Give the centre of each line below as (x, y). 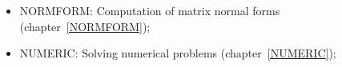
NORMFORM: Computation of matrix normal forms (150, 10)
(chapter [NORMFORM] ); (85, 26)
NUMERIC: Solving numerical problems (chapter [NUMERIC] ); (178, 53)
